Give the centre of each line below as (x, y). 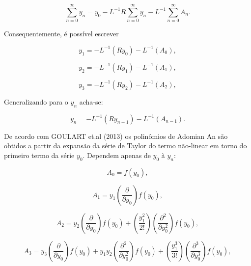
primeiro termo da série (39, 155)
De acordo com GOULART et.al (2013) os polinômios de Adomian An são (116, 136)
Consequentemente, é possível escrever (61, 34)
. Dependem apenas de (117, 155)
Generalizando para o (36, 101)
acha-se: (91, 101)
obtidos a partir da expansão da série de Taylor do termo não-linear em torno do (125, 146)
